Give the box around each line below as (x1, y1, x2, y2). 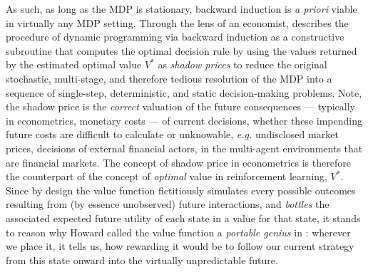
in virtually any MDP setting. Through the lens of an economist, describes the (6, 15, 349, 30)
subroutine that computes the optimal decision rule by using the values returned (6, 43, 357, 58)
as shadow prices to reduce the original (158, 57, 327, 72)
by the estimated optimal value (6, 57, 142, 72)
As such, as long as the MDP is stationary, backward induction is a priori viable (6, 1, 357, 16)
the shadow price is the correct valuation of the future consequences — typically (6, 99, 355, 114)
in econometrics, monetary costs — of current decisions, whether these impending (6, 113, 362, 127)
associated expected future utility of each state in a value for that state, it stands (6, 210, 361, 225)
